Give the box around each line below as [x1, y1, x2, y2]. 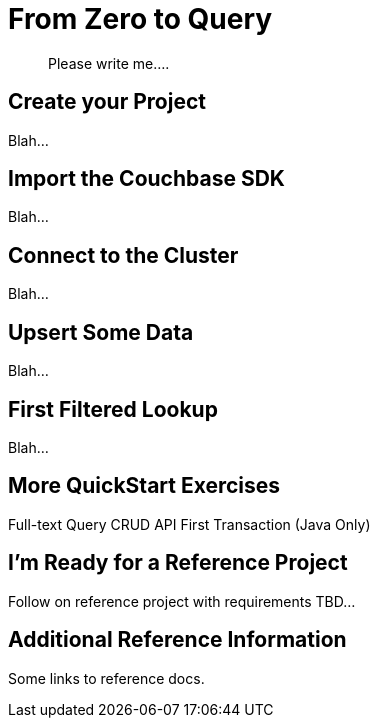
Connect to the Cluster [8, 242, 239, 268]
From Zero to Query [8, 2, 273, 36]
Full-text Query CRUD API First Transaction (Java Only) [8, 515, 371, 533]
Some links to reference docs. [8, 669, 205, 687]
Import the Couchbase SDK [8, 166, 285, 192]
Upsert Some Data [8, 319, 194, 345]
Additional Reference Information [8, 627, 347, 653]
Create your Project [8, 89, 206, 115]
